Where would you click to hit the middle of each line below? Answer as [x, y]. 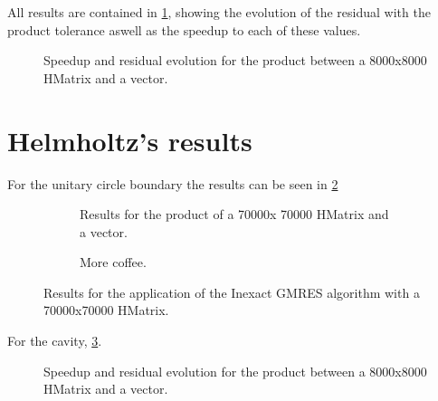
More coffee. [113, 262]
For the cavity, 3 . [55, 341]
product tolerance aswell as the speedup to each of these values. [184, 29]
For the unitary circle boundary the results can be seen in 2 [173, 183]
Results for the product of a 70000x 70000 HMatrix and [234, 214]
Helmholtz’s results [130, 140]
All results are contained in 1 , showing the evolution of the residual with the [219, 12]
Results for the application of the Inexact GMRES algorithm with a [232, 292]
